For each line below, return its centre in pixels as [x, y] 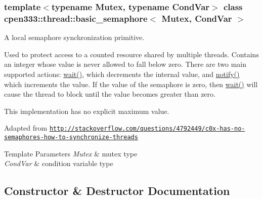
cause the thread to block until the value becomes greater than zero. [110, 94]
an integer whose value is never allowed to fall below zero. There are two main [125, 64]
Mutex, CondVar [197, 18]
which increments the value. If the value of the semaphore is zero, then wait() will [131, 84]
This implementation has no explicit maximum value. [87, 111]
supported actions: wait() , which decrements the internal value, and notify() [122, 74]
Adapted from [26, 128]
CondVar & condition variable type [59, 163]
